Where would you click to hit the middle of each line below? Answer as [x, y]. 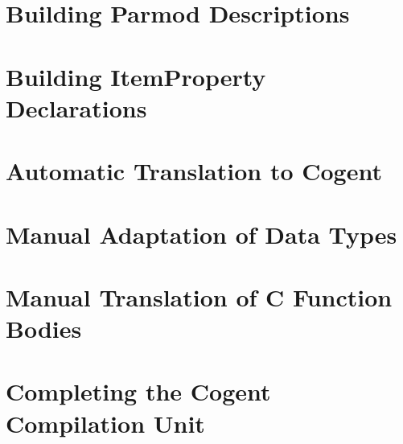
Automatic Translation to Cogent [194, 171]
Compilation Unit [105, 423]
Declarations [76, 107]
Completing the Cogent [138, 391]
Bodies [44, 329]
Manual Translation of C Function [199, 296]
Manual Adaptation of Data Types [201, 234]
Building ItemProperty [136, 76]
